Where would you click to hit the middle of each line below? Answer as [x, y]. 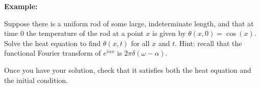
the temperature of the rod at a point [85, 33]
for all [140, 43]
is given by [169, 33]
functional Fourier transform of [53, 53]
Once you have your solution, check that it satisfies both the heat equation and [128, 70]
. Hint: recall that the [208, 43]
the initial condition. [36, 80]
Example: [21, 6]
